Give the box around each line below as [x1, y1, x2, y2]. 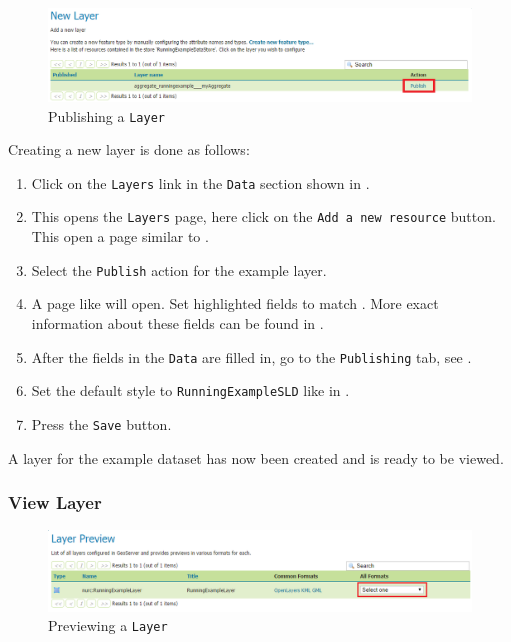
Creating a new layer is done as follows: [8, 139, 250, 160]
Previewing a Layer [48, 615, 168, 636]
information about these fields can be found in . [31, 312, 324, 333]
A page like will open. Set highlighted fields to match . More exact [31, 293, 439, 314]
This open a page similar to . [31, 226, 209, 247]
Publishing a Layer [48, 105, 165, 126]
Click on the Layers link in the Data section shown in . [31, 172, 370, 193]
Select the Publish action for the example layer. [31, 259, 327, 280]
